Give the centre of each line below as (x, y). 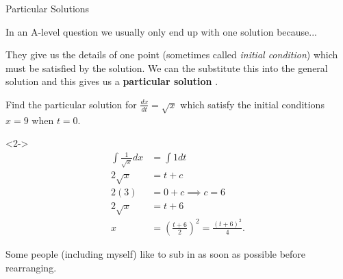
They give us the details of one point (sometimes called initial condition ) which (172, 54)
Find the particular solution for (71, 104)
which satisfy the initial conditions (252, 104)
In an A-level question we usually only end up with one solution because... (161, 31)
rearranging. (31, 267)
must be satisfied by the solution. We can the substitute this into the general (167, 68)
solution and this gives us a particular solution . (112, 81)
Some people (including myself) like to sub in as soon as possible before (156, 253)
